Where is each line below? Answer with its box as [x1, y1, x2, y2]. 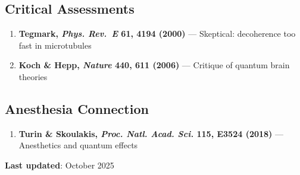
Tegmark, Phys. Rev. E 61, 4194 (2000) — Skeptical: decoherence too [18, 27, 296, 40]
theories [18, 70, 48, 82]
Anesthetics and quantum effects [18, 139, 138, 151]
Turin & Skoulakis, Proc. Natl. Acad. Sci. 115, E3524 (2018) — [18, 127, 284, 139]
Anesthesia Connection [5, 99, 149, 117]
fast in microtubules [18, 39, 92, 51]
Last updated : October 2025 [5, 158, 114, 171]
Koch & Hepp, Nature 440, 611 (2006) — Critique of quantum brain [18, 59, 290, 71]
